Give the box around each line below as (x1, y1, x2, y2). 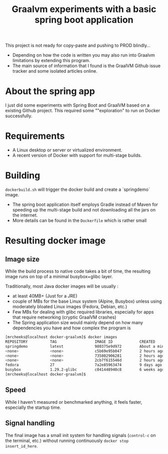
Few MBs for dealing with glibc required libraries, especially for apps (12, 309, 154, 315)
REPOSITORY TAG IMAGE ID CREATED (5, 339, 155, 344)
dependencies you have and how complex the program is (12, 325, 131, 331)
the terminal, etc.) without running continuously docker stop (5, 437, 129, 443)
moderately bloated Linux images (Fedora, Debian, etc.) (12, 304, 127, 309)
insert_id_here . (5, 442, 38, 449)
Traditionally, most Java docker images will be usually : (5, 283, 118, 289)
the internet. (12, 212, 38, 218)
